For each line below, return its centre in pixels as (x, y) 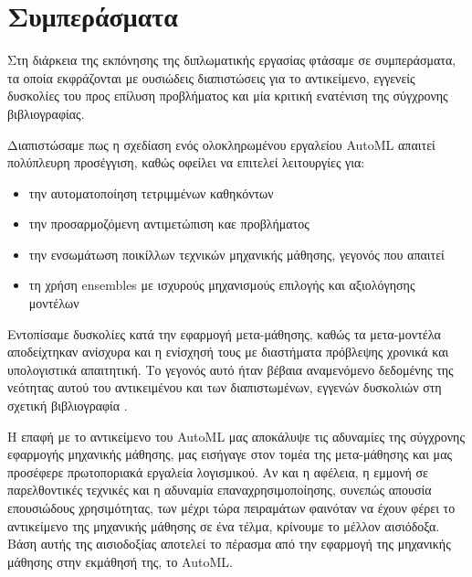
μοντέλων (54, 303)
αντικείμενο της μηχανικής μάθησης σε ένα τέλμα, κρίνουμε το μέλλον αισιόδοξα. (224, 525)
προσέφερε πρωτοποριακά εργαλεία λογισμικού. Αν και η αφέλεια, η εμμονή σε (218, 471)
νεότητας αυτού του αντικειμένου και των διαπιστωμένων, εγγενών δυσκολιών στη (225, 387)
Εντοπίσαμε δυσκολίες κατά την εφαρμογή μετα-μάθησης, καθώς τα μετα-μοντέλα (224, 333)
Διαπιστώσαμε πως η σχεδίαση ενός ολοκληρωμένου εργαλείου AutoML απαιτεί (221, 144)
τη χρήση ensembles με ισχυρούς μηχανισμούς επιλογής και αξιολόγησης (222, 285)
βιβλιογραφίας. (46, 113)
